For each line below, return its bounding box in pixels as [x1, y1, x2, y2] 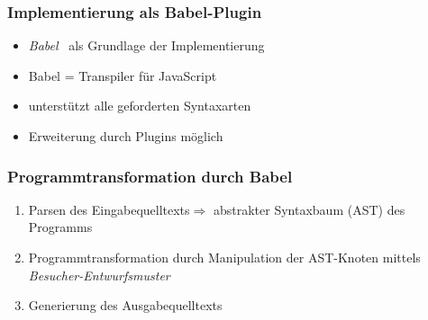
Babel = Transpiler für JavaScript [28, 66, 217, 84]
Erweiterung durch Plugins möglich [28, 127, 223, 145]
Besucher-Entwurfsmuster [28, 265, 170, 284]
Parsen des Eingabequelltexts [28, 200, 190, 218]
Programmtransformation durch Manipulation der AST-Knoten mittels [28, 248, 421, 266]
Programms [28, 218, 93, 236]
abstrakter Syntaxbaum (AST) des [213, 200, 405, 218]
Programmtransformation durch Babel [7, 164, 293, 187]
